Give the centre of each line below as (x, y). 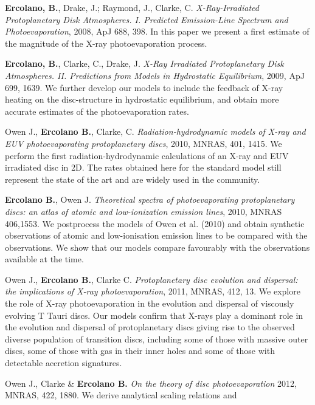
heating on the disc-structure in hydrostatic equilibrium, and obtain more (142, 99)
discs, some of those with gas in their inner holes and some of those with (140, 351)
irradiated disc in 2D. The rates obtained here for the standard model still (143, 167)
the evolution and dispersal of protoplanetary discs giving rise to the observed (150, 327)
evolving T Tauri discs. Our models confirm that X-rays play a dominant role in (154, 315)
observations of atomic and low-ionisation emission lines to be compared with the (156, 235)
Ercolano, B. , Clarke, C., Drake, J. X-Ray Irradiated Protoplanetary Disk (144, 63)
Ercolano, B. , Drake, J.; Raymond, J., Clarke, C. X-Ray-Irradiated (132, 7)
